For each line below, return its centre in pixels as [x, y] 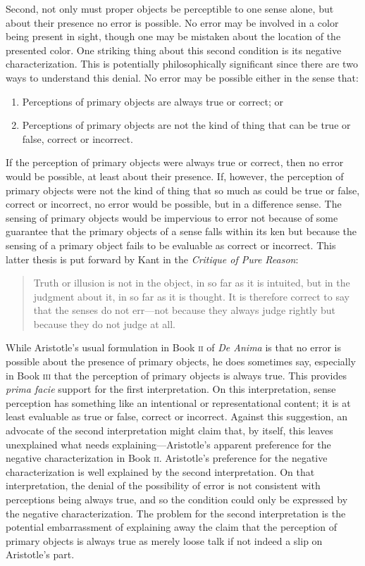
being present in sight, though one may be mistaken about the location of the [173, 36]
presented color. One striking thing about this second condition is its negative [174, 50]
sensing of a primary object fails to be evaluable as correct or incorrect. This [171, 245]
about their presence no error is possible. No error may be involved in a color [172, 22]
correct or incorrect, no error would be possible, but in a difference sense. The [174, 204]
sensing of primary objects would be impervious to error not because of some [172, 217]
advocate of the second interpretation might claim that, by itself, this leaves [169, 430]
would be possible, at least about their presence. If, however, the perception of [175, 176]
